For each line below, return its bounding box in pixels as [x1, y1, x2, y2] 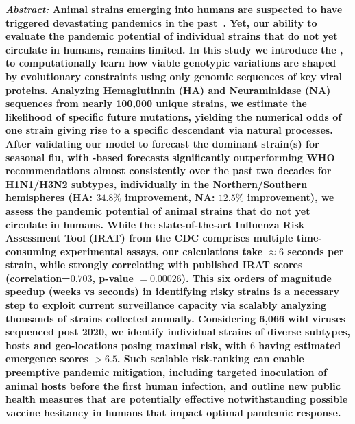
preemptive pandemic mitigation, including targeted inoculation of [5, 365, 327, 379]
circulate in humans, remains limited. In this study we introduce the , [5, 42, 343, 56]
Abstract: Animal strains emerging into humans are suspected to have [5, 2, 343, 16]
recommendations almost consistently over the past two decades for [5, 163, 332, 178]
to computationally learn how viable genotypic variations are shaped [5, 56, 336, 70]
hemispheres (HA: [5, 190, 93, 204]
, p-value [92, 270, 134, 285]
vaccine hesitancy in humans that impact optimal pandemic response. [5, 405, 341, 419]
